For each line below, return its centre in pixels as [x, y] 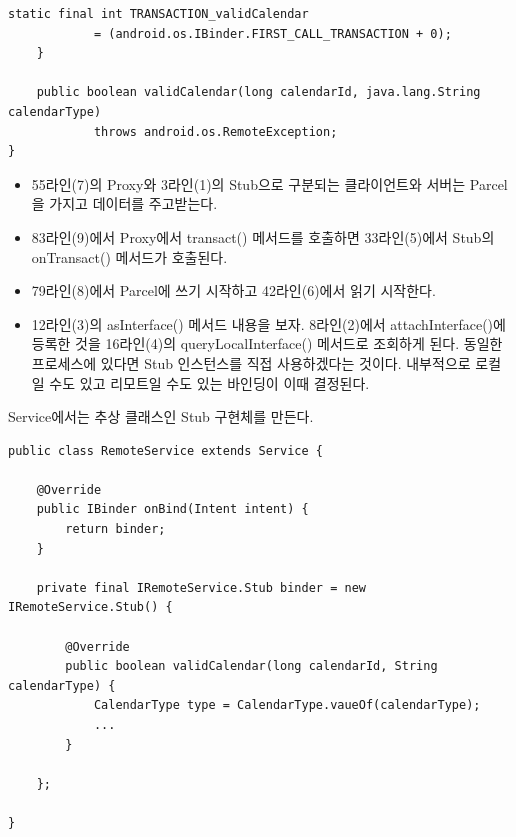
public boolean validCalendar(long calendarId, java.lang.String [258, 92]
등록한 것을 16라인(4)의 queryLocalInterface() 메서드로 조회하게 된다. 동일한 [267, 343]
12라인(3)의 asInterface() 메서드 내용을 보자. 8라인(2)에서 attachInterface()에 [268, 323]
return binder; [115, 529]
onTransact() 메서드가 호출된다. [129, 256]
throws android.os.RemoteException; [215, 131]
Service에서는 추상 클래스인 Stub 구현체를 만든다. [161, 416]
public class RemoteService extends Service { [165, 450]
